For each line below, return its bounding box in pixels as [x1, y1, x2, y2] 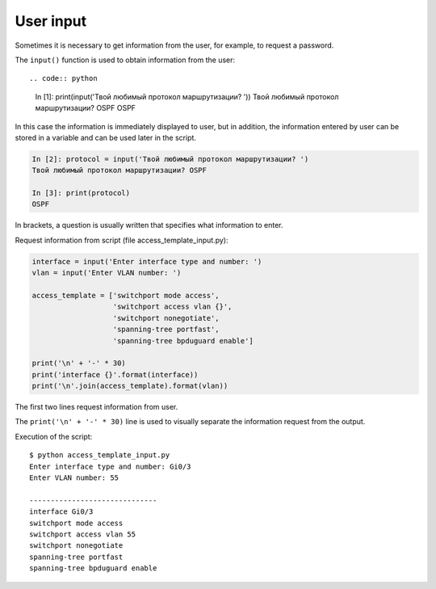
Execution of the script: [15, 431, 93, 441]
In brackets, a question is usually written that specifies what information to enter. [15, 221, 283, 230]
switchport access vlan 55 [29, 529, 136, 539]
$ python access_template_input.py [29, 451, 170, 460]
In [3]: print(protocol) [31, 188, 131, 198]
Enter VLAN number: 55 [29, 473, 119, 482]
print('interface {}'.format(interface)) [31, 370, 199, 379]
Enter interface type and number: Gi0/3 [29, 461, 191, 471]
